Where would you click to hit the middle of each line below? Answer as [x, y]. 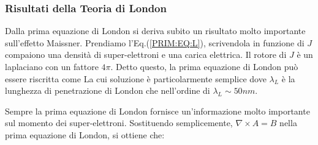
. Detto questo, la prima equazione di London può [204, 66]
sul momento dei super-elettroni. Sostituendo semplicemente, [119, 123]
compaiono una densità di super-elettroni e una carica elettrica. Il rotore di [146, 55]
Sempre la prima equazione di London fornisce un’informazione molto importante [157, 111]
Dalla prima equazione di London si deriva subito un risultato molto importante [155, 31]
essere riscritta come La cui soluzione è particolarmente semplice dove [136, 78]
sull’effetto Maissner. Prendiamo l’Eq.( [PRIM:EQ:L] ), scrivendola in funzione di [155, 42]
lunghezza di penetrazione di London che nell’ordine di [108, 90]
